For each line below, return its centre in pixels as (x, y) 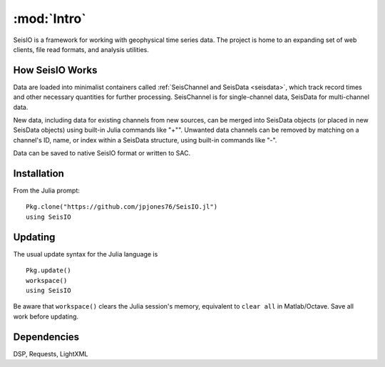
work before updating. (46, 316)
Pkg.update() (48, 270)
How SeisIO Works (55, 70)
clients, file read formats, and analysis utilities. (81, 49)
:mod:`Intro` (50, 19)
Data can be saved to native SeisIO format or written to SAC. (102, 153)
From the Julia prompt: (46, 191)
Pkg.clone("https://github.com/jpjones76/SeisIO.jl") (122, 207)
